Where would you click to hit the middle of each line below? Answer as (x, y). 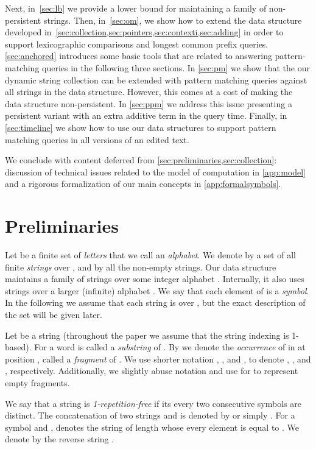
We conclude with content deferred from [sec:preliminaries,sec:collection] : (141, 160)
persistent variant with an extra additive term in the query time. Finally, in (146, 115)
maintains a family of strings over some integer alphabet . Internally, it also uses (155, 279)
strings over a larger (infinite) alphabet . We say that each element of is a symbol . (157, 290)
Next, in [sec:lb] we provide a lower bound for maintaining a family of (136, 8)
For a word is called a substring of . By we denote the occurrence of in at (170, 347)
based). (18, 347)
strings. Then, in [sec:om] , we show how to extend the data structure (173, 20)
